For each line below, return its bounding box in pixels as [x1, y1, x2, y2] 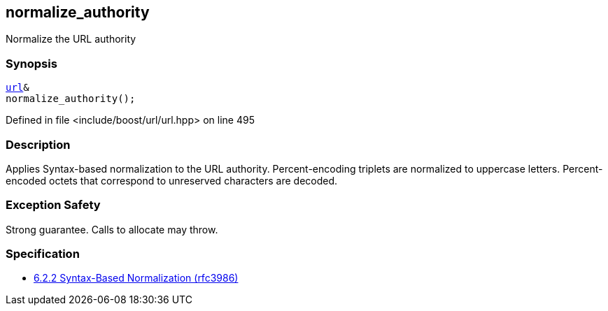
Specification [6, 247, 80, 261]
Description [6, 137, 71, 152]
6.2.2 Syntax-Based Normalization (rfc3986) [34, 272, 239, 284]
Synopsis [6, 56, 57, 71]
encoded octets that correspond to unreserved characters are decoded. [6, 174, 338, 187]
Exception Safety [6, 198, 101, 212]
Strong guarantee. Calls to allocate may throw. [6, 223, 218, 236]
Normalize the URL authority [6, 33, 136, 45]
